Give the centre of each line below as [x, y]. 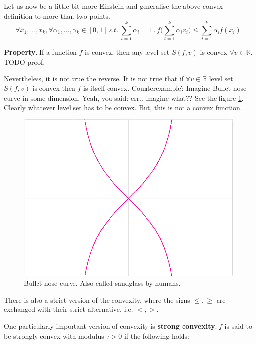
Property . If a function [40, 52]
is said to [238, 325]
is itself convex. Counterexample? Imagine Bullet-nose [165, 88]
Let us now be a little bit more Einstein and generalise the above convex [113, 6]
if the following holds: [157, 335]
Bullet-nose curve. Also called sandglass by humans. [102, 283]
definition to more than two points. [57, 16]
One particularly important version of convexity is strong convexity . [110, 325]
